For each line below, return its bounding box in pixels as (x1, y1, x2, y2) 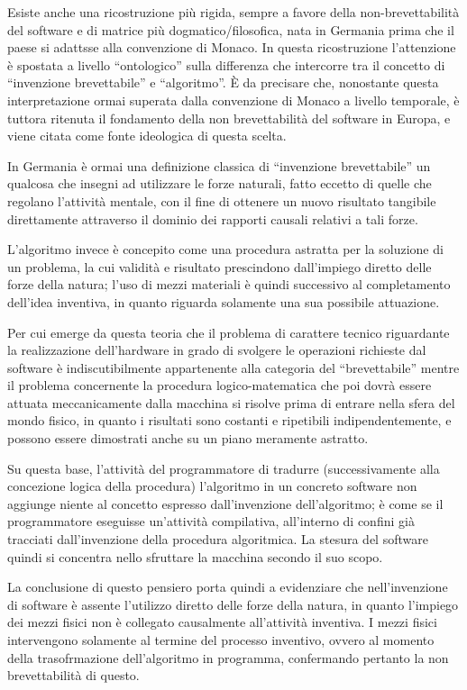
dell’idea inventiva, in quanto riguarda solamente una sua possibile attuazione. (7, 292, 440, 311)
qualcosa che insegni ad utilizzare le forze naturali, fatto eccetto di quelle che (7, 174, 432, 193)
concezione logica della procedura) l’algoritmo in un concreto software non (7, 477, 417, 495)
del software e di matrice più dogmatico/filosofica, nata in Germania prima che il (7, 20, 454, 39)
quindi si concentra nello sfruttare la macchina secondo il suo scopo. (7, 547, 383, 566)
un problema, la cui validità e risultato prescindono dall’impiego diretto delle (7, 257, 432, 276)
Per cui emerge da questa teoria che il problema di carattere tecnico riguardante (7, 322, 450, 341)
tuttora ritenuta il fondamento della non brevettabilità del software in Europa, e (7, 108, 451, 127)
